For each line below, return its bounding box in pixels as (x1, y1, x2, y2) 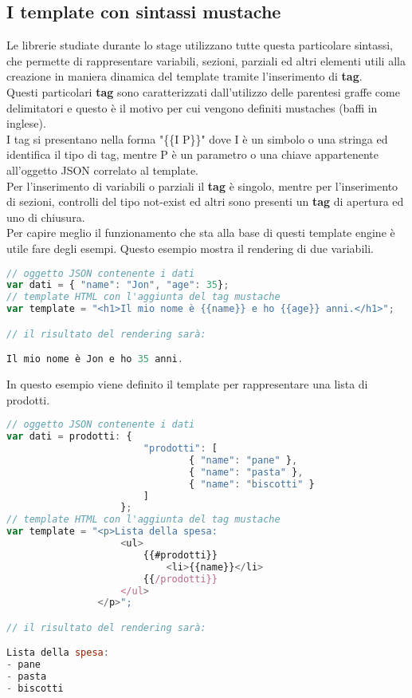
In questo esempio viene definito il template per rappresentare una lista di (6, 376, 368, 392)
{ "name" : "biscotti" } (189, 478, 315, 490)
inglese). (6, 115, 46, 132)
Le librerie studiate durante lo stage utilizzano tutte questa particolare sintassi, (6, 37, 394, 53)
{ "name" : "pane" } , (189, 454, 298, 466)
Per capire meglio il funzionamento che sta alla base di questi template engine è (6, 224, 395, 241)
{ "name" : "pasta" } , (189, 466, 304, 478)
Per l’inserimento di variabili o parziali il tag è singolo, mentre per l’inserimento (6, 177, 398, 194)
